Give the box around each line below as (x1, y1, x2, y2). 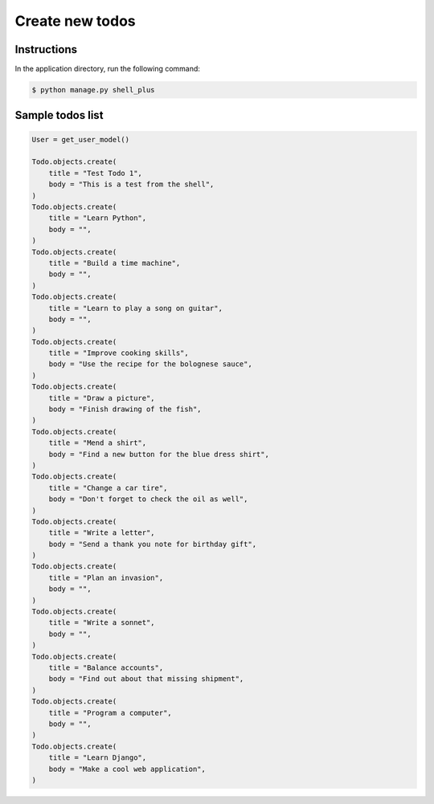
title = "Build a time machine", (48, 258, 181, 267)
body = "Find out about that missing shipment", (48, 675, 244, 684)
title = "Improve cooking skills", (48, 349, 189, 357)
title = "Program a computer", (48, 708, 172, 717)
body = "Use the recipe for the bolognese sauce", (48, 360, 252, 369)
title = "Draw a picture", (48, 394, 156, 402)
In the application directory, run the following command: (14, 64, 201, 74)
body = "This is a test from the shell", (48, 180, 215, 189)
